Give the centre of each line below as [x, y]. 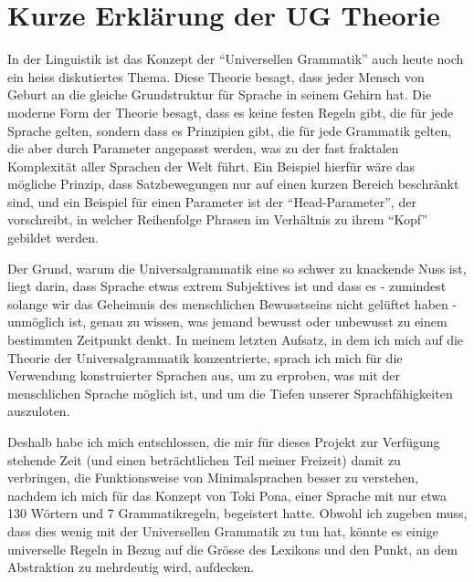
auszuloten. [39, 411]
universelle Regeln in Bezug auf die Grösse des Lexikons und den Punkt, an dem [232, 549]
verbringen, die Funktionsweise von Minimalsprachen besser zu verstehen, [213, 478]
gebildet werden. [53, 238]
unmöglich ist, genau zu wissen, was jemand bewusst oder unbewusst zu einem [227, 322]
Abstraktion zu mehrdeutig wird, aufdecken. [131, 567]
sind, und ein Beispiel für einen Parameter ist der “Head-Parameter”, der [212, 201]
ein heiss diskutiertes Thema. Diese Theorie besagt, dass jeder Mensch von [216, 76]
